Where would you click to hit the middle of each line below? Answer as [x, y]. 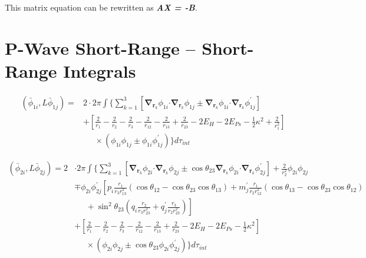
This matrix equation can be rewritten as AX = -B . [101, 7]
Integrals [100, 70]
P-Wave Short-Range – [100, 47]
